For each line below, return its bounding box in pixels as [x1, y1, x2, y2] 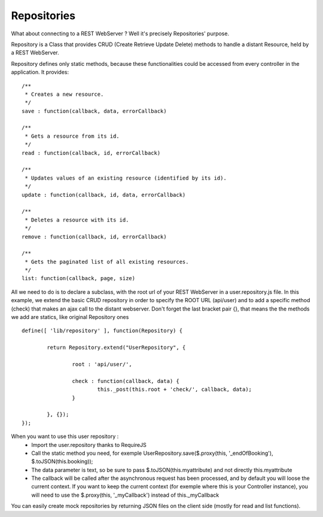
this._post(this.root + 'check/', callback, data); [97, 386, 252, 393]
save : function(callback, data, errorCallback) [22, 108, 167, 114]
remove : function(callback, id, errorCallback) [22, 233, 167, 240]
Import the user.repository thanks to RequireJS [31, 441, 147, 448]
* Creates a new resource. [25, 90, 104, 98]
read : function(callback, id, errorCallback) [22, 150, 161, 156]
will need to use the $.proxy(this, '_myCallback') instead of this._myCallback [31, 491, 220, 498]
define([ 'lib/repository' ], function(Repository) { [22, 327, 182, 334]
